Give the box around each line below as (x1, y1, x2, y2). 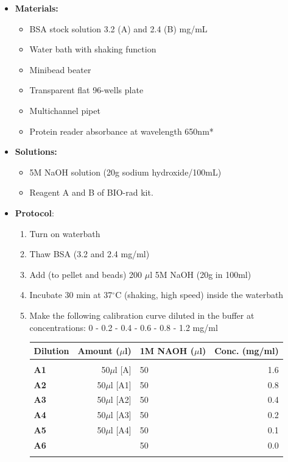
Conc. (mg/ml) (214, 344, 279, 357)
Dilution (33, 344, 69, 357)
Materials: (15, 2, 58, 14)
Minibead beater (29, 63, 91, 76)
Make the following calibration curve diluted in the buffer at (29, 308, 255, 321)
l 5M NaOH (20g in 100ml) (150, 268, 251, 280)
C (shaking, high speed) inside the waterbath (115, 288, 284, 301)
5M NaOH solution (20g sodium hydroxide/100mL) (29, 165, 222, 178)
